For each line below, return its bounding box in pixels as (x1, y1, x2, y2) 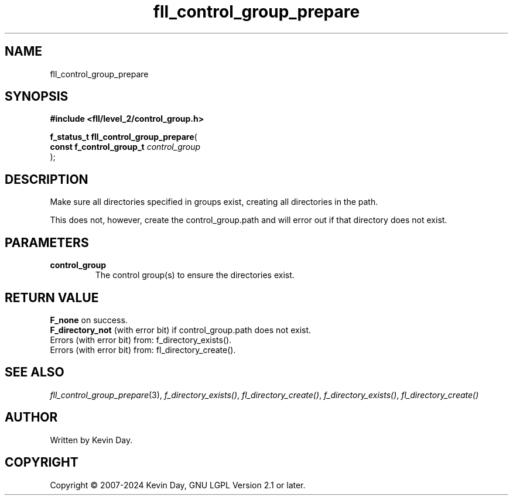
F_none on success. (50, 314, 128, 325)
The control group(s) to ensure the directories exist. (95, 270, 295, 280)
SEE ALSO (5, 365, 64, 380)
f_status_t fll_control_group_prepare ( (50, 132, 197, 142)
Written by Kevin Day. (50, 434, 133, 445)
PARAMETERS (5, 235, 89, 250)
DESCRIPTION (5, 172, 88, 187)
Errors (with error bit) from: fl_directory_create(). (50, 344, 236, 355)
